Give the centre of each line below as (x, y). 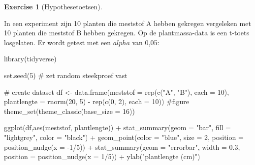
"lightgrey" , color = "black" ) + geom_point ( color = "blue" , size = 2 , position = (124, 137)
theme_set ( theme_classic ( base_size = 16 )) (69, 111)
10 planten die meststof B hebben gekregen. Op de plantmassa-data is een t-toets (127, 33)
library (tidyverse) (30, 59)
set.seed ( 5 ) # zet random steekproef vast (66, 75)
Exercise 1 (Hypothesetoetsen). (53, 6)
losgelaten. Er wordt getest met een (57, 42)
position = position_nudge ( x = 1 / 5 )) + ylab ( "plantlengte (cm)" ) (102, 156)
